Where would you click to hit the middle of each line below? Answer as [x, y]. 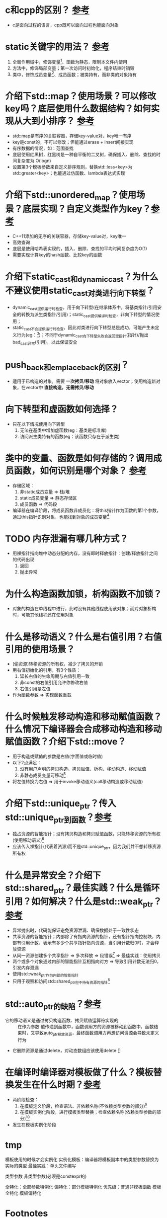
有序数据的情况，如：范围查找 [43, 148]
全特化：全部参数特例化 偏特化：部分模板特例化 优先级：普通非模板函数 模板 [83, 1187]
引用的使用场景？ [40, 649]
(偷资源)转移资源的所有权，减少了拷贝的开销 [58, 664]
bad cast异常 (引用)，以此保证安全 [45, 342]
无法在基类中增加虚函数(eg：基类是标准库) [63, 430]
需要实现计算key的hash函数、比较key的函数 [57, 254]
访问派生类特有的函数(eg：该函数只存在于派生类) [70, 436]
